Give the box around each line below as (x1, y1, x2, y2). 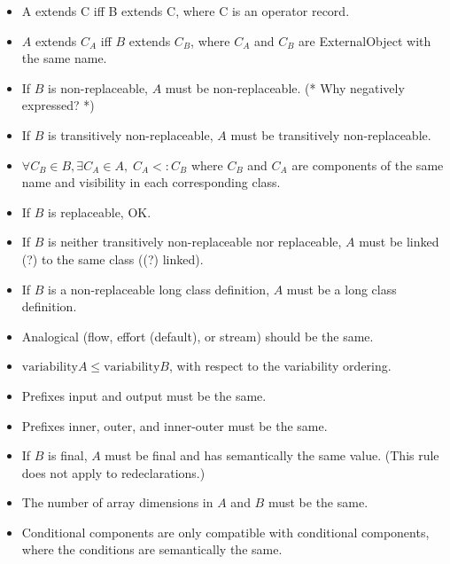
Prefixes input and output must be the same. (21, 386, 267, 404)
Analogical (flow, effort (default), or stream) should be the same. (21, 326, 374, 345)
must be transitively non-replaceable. (230, 125, 431, 144)
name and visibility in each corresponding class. (21, 173, 281, 192)
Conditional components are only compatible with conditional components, (21, 522, 430, 541)
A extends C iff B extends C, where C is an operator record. (21, 2, 350, 20)
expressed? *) (21, 96, 95, 114)
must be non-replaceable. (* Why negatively (165, 78, 405, 97)
